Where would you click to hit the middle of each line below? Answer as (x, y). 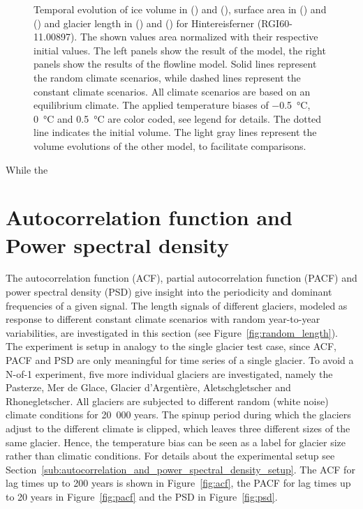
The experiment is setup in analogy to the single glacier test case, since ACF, (171, 346)
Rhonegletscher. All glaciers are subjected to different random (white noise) (167, 401)
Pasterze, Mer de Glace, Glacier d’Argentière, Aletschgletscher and (148, 387)
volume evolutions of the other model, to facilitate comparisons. (170, 145)
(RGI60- (275, 23)
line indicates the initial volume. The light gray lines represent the (175, 132)
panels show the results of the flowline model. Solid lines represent (175, 64)
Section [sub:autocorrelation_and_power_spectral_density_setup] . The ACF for (180, 469)
